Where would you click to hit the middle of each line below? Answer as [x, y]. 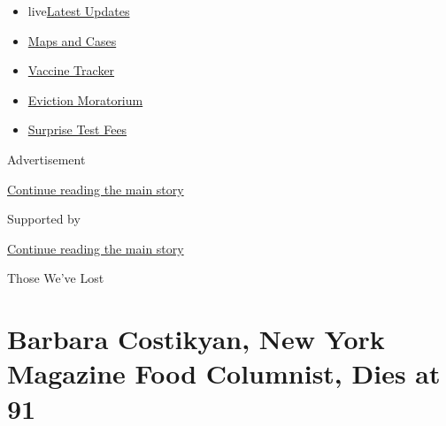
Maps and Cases [72, 40]
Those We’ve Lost [56, 278]
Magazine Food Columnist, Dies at [224, 373]
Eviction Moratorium [85, 99]
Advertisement [46, 159]
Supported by [44, 219]
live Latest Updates [79, 11]
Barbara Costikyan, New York [196, 339]
